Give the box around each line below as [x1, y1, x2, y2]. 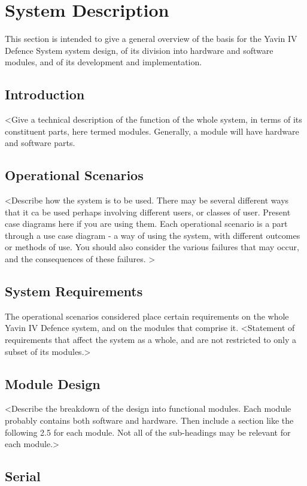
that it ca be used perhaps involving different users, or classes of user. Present [5, 205, 291, 218]
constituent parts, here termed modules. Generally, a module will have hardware [5, 124, 299, 137]
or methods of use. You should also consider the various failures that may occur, [5, 241, 299, 253]
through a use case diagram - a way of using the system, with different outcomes [5, 229, 300, 241]
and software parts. [5, 136, 75, 149]
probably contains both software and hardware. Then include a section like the [5, 414, 294, 427]
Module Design [5, 374, 101, 393]
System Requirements [5, 282, 143, 300]
